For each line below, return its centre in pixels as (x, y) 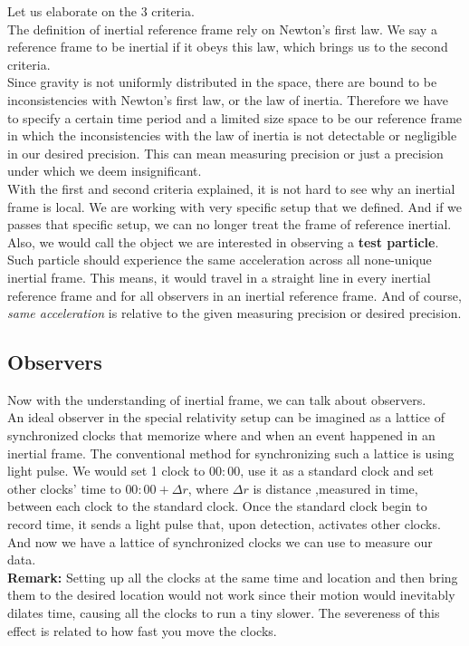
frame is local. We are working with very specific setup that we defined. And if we (235, 206)
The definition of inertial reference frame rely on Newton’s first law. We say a (222, 29)
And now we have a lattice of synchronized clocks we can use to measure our (220, 541)
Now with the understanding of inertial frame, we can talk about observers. (217, 399)
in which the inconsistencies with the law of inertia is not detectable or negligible (232, 135)
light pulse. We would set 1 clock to (106, 471)
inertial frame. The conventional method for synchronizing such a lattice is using (231, 453)
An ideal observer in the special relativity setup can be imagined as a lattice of (226, 417)
